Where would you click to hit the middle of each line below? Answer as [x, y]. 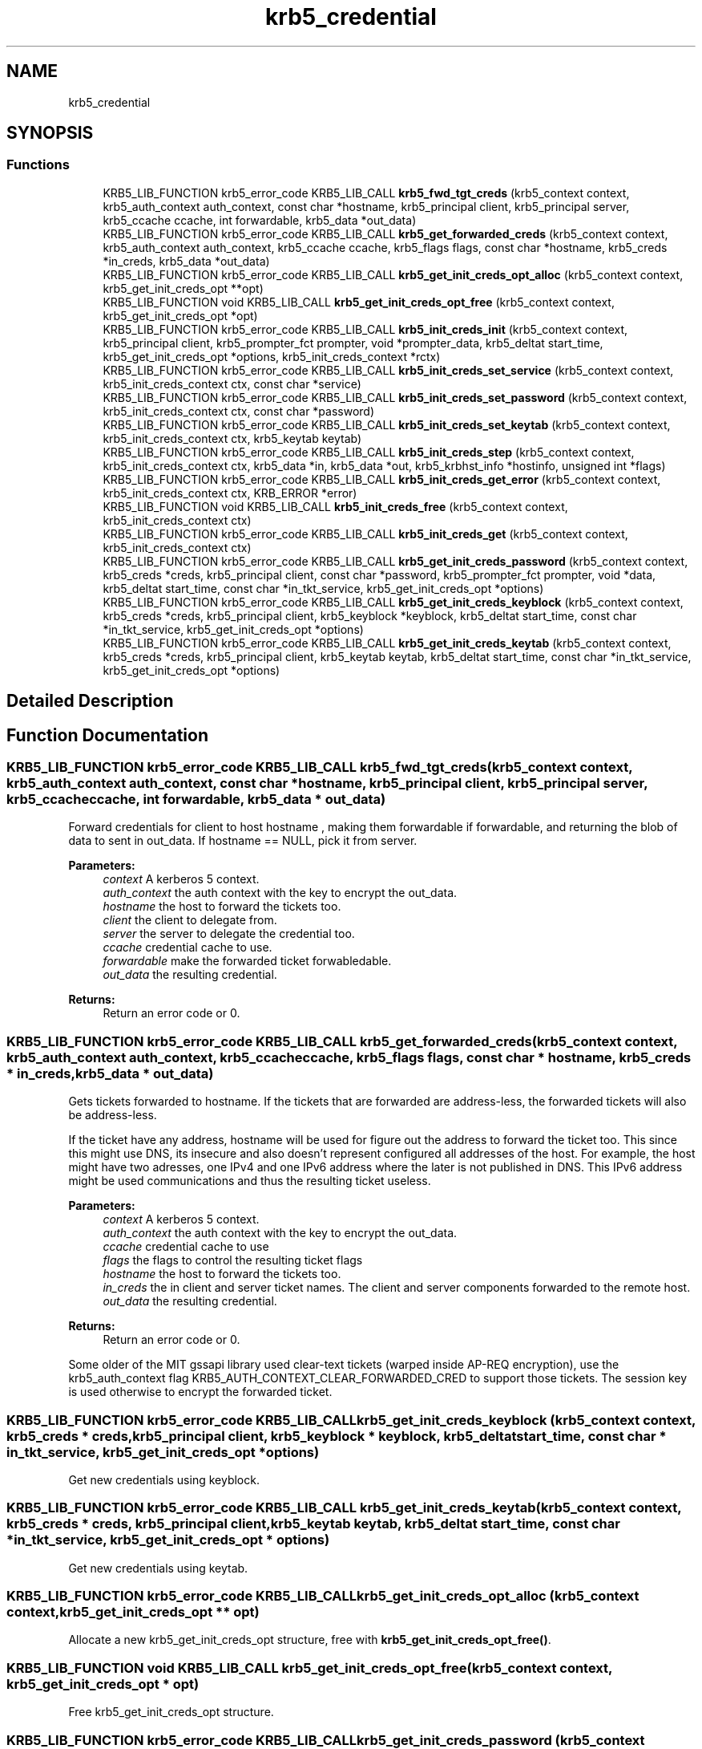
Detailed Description [90, 701]
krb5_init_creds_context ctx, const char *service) [232, 383]
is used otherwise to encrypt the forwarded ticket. [200, 1392]
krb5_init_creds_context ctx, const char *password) [239, 411]
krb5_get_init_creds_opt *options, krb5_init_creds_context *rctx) [272, 356]
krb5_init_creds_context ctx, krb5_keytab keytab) [232, 438]
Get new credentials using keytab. [158, 1568]
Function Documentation [107, 735]
